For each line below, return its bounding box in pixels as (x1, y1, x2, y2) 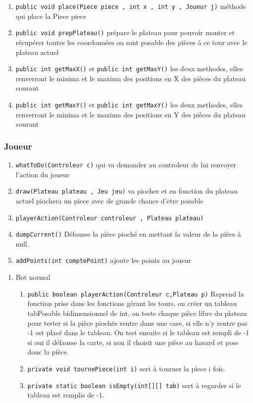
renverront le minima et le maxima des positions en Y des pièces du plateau (15, 109, 246, 119)
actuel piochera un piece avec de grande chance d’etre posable (15, 195, 203, 205)
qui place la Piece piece (15, 10, 86, 21)
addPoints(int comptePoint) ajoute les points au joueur (15, 255, 191, 265)
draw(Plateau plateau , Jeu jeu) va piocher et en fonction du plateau (15, 186, 238, 196)
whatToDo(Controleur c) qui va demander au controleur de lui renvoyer (15, 159, 236, 169)
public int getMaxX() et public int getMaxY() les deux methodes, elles (15, 63, 243, 74)
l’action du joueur (15, 169, 70, 179)
